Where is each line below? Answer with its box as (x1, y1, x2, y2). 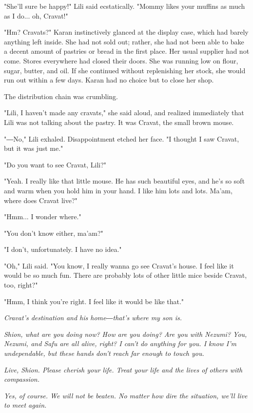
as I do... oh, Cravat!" (4, 10, 68, 21)
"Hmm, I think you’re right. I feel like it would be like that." (4, 296, 184, 306)
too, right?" (4, 280, 38, 290)
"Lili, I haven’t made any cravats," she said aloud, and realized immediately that (4, 107, 244, 118)
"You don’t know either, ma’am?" (4, 227, 103, 238)
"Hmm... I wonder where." (4, 211, 81, 222)
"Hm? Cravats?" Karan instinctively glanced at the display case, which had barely (4, 27, 249, 37)
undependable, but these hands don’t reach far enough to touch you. (4, 348, 204, 358)
